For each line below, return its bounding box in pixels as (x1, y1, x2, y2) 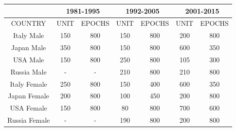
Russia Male (10, 66, 47, 76)
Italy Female (10, 78, 47, 89)
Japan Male (11, 42, 46, 53)
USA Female (10, 103, 47, 113)
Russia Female (7, 115, 50, 125)
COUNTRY (11, 18, 46, 28)
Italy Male (13, 30, 44, 40)
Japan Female (8, 91, 49, 101)
